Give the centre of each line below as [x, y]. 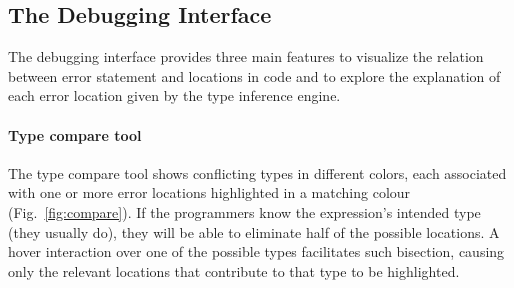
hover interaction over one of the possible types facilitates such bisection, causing [256, 251]
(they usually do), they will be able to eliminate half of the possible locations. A [254, 231]
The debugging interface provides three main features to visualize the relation [246, 56]
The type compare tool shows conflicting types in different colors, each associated [257, 172]
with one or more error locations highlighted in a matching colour [209, 192]
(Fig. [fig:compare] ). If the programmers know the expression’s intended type [244, 211]
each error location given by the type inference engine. [174, 95]
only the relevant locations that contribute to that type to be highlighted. [234, 270]
